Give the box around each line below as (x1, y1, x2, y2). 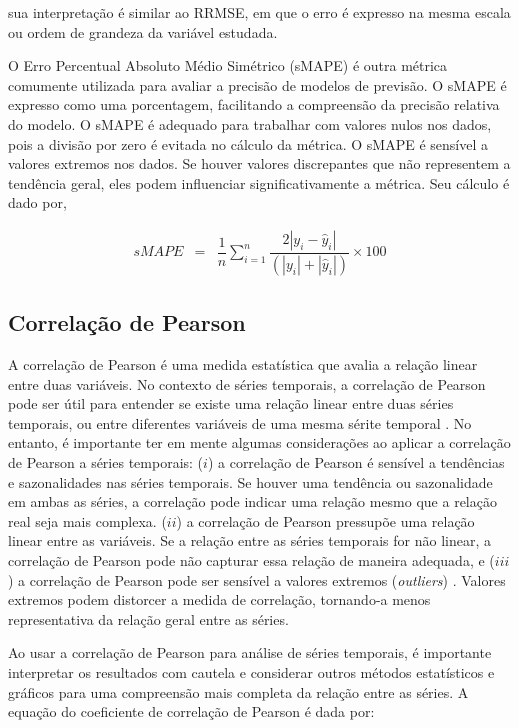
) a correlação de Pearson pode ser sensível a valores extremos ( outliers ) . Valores (8, 569, 506, 590)
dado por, (8, 192, 67, 213)
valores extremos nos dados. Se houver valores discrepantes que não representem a (8, 153, 511, 174)
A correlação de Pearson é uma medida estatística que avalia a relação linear (8, 354, 478, 375)
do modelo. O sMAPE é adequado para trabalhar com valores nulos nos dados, (8, 113, 492, 134)
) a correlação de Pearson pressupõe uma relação (176, 510, 475, 531)
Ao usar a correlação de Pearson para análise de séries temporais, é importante (8, 642, 492, 663)
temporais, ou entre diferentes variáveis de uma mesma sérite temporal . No (8, 412, 472, 433)
